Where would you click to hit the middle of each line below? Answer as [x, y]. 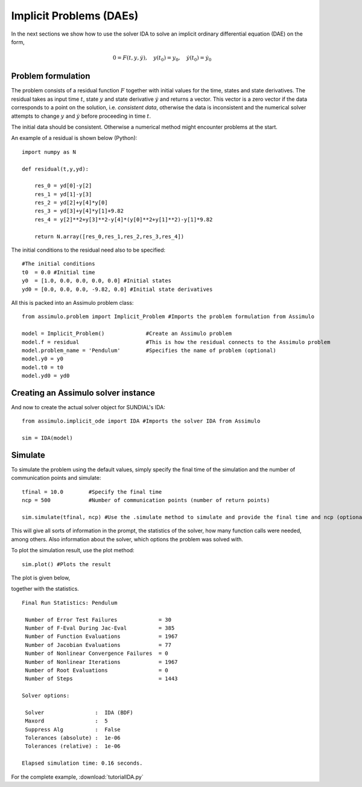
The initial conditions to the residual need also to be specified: [88, 250]
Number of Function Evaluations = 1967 [101, 636]
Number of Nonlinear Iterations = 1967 [101, 662]
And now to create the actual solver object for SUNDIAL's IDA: [88, 407]
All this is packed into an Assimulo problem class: [72, 302]
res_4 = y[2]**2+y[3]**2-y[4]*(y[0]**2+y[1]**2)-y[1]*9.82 [123, 219]
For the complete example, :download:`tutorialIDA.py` [78, 777]
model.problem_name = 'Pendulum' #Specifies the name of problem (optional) [149, 350]
